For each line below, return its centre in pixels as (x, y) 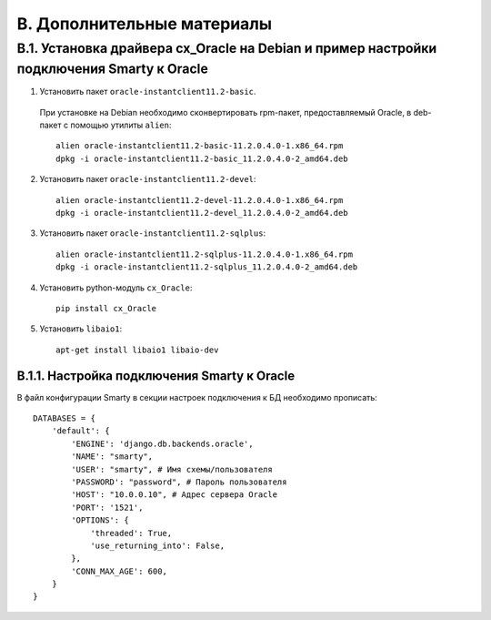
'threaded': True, (131, 533)
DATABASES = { (64, 418)
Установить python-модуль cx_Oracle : (116, 288)
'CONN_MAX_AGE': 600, (120, 571)
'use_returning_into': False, (158, 545)
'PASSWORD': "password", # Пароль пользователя (179, 482)
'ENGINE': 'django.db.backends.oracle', (162, 443)
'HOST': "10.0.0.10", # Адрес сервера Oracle (174, 495)
